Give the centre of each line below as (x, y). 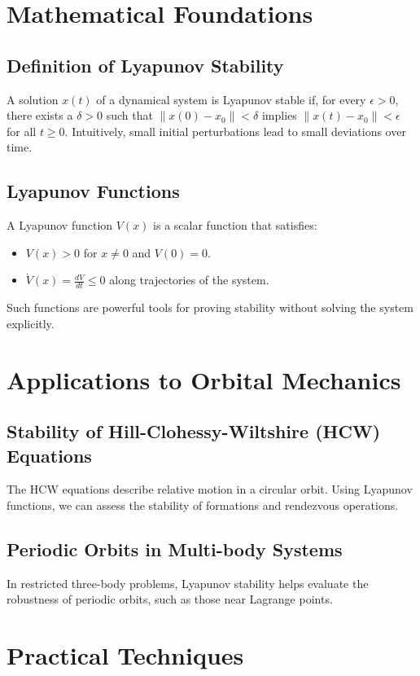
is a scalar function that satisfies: (235, 225)
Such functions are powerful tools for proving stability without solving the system (210, 307)
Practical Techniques (125, 655)
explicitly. (31, 323)
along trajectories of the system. (189, 280)
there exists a (40, 115)
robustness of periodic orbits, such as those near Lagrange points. (170, 599)
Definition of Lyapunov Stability (145, 65)
